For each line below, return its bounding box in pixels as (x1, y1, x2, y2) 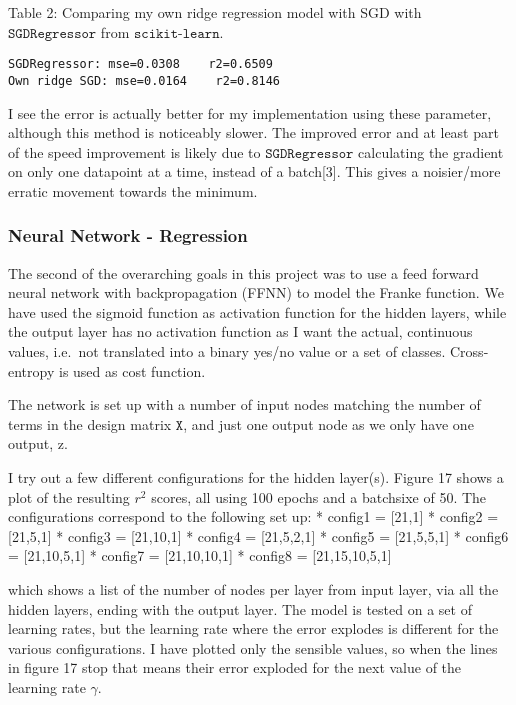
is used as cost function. (58, 360, 206, 381)
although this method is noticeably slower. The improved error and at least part (8, 122, 499, 143)
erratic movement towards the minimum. (8, 180, 258, 201)
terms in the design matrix (8, 413, 172, 434)
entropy (8, 360, 55, 381)
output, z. (8, 433, 68, 454)
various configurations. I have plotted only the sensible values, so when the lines (8, 637, 498, 658)
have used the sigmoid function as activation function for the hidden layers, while (8, 301, 507, 322)
